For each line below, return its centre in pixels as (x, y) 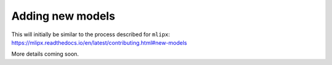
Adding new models (63, 16)
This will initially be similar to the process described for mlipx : (91, 34)
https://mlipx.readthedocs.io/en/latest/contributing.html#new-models (99, 42)
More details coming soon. (45, 54)
